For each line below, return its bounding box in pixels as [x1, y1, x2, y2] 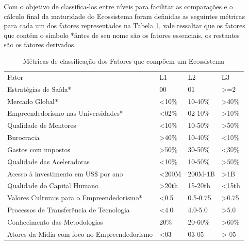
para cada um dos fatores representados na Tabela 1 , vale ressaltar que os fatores [4, 20, 245, 31]
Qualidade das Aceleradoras [7, 156, 90, 166]
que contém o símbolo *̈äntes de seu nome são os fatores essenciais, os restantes [4, 30, 240, 40]
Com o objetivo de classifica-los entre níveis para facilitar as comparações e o [4, 1, 233, 11]
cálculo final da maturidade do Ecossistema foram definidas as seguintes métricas [4, 11, 245, 21]
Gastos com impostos [7, 144, 70, 154]
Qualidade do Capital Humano [7, 180, 99, 191]
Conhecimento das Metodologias [7, 216, 103, 227]
